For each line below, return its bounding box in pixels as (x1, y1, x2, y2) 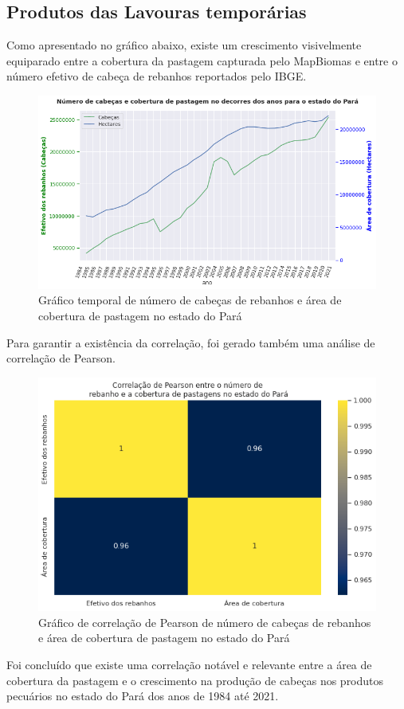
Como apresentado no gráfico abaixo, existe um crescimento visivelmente (6, 37, 362, 53)
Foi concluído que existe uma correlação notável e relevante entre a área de (6, 656, 372, 672)
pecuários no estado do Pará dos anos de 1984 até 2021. (6, 687, 279, 704)
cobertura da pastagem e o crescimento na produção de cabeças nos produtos (6, 672, 384, 688)
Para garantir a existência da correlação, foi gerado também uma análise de (6, 334, 375, 351)
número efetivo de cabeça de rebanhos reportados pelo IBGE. (6, 68, 307, 84)
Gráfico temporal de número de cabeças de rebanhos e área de (38, 292, 342, 308)
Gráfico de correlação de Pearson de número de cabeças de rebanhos (38, 613, 371, 630)
